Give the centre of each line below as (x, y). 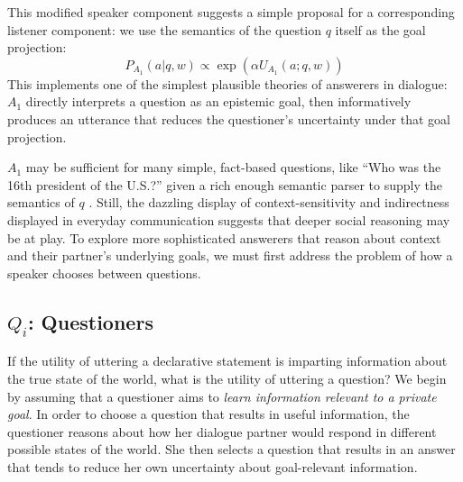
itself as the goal (380, 29)
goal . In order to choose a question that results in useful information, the (208, 414)
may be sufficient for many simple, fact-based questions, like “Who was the (233, 167)
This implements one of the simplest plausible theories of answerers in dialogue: (227, 83)
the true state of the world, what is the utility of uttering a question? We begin (227, 378)
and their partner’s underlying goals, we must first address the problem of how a (230, 255)
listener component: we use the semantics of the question (165, 29)
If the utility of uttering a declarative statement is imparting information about (227, 361)
